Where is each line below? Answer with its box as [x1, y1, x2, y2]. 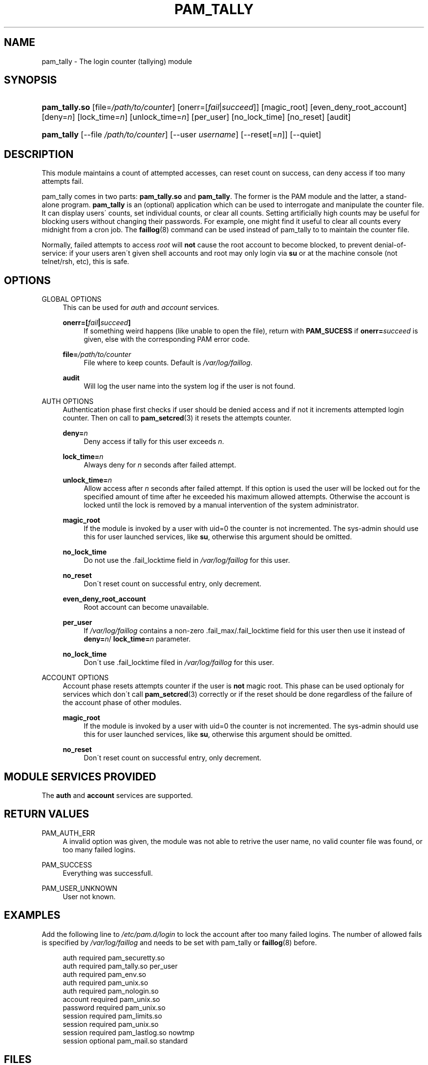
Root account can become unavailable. [84, 603, 209, 612]
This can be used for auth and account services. [63, 303, 219, 312]
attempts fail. [42, 177, 84, 186]
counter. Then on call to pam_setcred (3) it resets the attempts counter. [63, 414, 292, 422]
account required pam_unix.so [63, 995, 160, 1003]
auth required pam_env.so [63, 970, 146, 978]
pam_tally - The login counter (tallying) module [42, 57, 192, 66]
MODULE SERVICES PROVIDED [4, 770, 156, 783]
